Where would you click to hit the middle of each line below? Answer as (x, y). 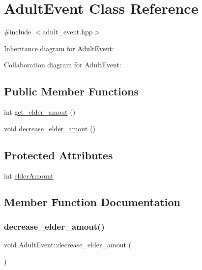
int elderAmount (29, 175)
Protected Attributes (58, 155)
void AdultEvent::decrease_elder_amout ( (68, 245)
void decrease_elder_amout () (50, 128)
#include (18, 32)
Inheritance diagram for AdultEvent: (59, 48)
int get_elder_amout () (40, 112)
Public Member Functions (71, 91)
